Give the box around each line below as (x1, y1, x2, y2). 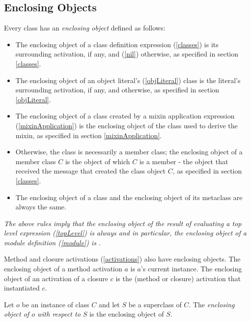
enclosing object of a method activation (4, 263, 122, 274)
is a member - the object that (139, 156, 228, 166)
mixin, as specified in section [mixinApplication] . (15, 130, 162, 140)
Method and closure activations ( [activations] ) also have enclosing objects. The (4, 254, 241, 264)
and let (98, 299, 120, 309)
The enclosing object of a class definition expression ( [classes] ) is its (15, 39, 219, 49)
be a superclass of (128, 299, 182, 309)
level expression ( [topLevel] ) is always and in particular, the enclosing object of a (4, 228, 247, 238)
